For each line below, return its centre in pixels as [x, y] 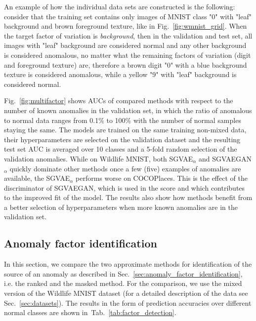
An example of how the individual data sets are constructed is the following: [120, 6]
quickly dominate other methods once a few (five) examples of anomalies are [125, 168]
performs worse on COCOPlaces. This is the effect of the [162, 178]
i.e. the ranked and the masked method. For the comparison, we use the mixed [123, 283]
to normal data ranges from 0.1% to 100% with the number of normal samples [123, 120]
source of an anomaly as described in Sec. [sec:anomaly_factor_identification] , [123, 273]
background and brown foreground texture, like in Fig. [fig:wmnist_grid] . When [126, 26]
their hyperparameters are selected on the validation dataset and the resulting [122, 139]
